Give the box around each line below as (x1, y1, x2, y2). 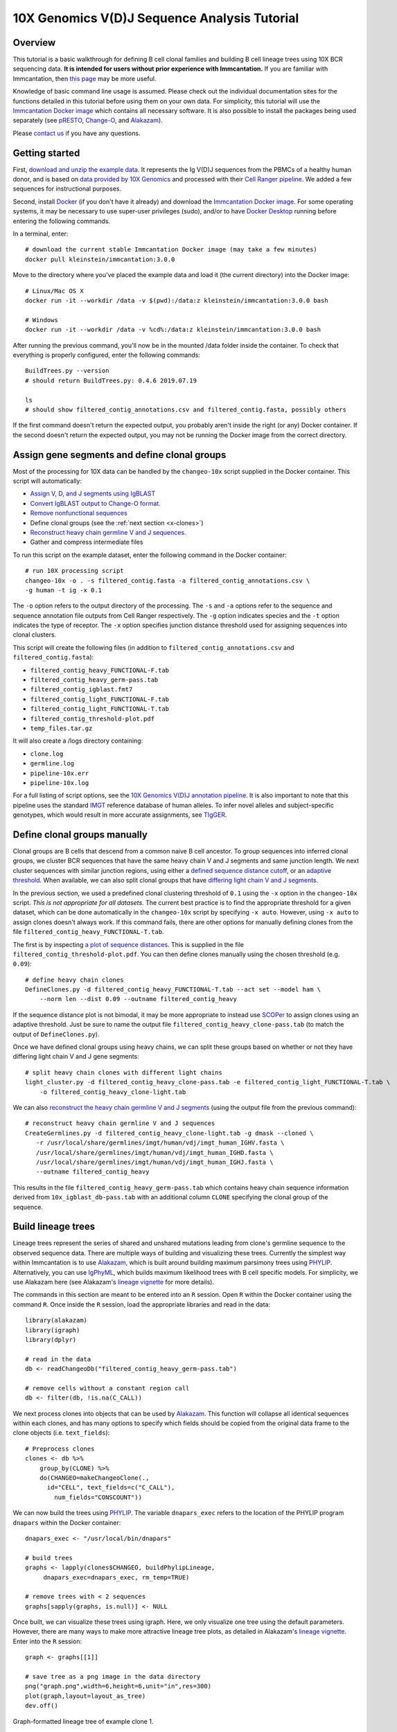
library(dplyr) (25, 1336, 77, 1343)
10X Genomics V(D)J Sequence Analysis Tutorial (12, 10, 299, 26)
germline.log (30, 759, 75, 768)
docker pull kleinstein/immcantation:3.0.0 (25, 255, 175, 263)
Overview (12, 37, 56, 48)
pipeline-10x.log (30, 779, 89, 786)
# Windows (25, 316, 58, 324)
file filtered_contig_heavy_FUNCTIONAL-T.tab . (12, 928, 164, 936)
